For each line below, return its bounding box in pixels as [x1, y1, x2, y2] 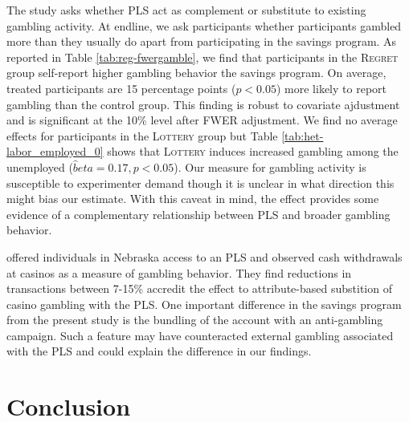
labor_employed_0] [6, 143, 104, 160]
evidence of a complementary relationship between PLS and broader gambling [6, 205, 391, 222]
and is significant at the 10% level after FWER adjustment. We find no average [6, 112, 398, 128]
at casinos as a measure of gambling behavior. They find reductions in [6, 264, 352, 281]
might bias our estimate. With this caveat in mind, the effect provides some [6, 190, 379, 207]
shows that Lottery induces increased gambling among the [107, 143, 399, 160]
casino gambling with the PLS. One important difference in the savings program [6, 295, 402, 312]
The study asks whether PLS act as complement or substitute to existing [6, 2, 366, 18]
